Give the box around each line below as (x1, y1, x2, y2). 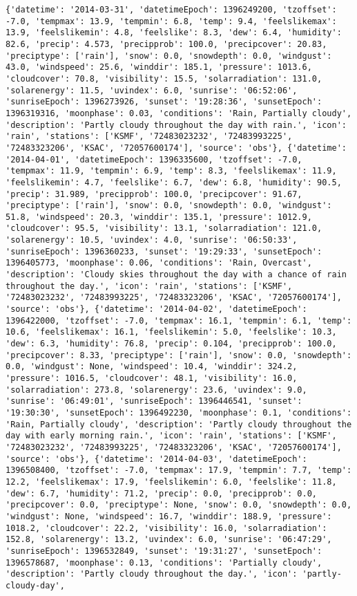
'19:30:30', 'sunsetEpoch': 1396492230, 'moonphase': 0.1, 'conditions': (6, 407, 352, 418)
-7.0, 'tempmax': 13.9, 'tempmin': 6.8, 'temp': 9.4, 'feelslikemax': (6, 16, 337, 26)
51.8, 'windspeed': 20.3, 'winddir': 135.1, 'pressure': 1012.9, (6, 212, 312, 222)
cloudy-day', (6, 580, 65, 590)
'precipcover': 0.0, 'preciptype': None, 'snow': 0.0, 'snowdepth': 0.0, (6, 500, 352, 510)
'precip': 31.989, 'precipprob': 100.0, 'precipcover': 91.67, (6, 189, 302, 199)
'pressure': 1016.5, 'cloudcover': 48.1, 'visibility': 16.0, (6, 373, 298, 383)
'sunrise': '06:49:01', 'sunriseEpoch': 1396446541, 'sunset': (6, 396, 302, 407)
